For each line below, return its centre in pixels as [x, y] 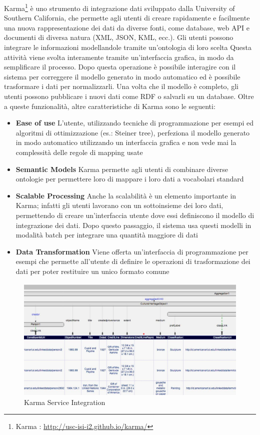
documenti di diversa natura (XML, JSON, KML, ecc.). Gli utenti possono [119, 37]
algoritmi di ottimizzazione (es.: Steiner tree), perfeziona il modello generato [133, 132]
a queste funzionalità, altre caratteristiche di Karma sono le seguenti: [110, 106]
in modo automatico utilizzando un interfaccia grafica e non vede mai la [126, 142]
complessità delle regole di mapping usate [79, 152]
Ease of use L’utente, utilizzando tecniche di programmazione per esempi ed [134, 123]
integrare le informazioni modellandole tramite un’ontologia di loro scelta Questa [128, 47]
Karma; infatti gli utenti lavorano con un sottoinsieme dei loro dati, [119, 205]
